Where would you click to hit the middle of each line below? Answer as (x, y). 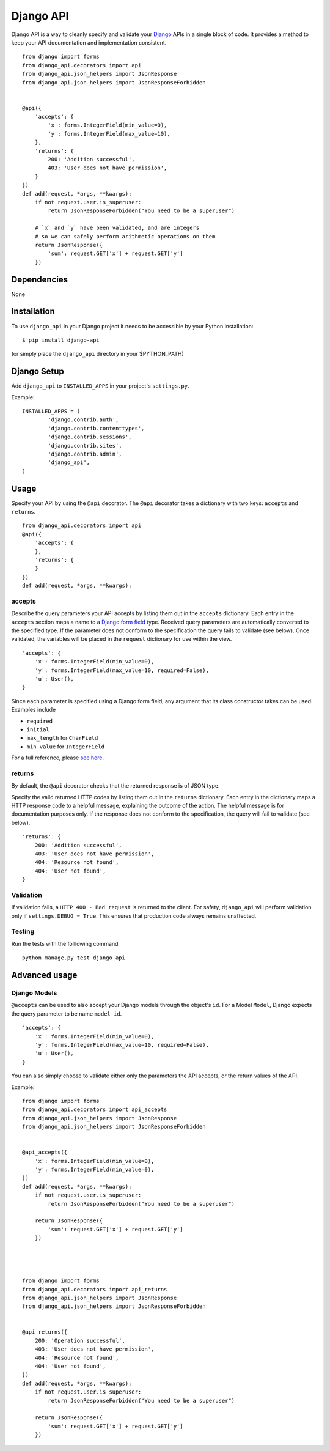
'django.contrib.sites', (85, 445)
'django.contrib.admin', (85, 454)
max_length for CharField (62, 738)
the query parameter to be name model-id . (67, 1013)
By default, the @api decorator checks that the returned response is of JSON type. (116, 786)
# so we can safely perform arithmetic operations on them (125, 236)
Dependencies (40, 279)
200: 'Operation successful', (80, 1340)
